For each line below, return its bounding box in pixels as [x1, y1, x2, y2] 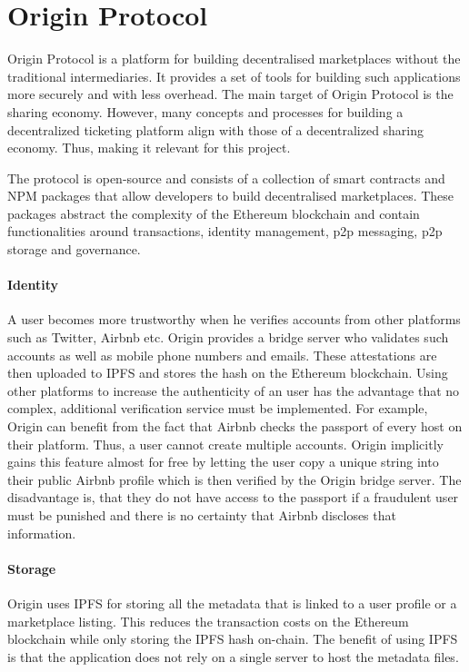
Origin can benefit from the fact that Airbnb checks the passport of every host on [7, 417, 463, 436]
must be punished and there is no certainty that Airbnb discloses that [7, 505, 396, 524]
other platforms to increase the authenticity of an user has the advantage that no [7, 380, 460, 400]
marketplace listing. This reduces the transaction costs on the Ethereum [7, 611, 409, 630]
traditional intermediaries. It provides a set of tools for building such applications [7, 66, 461, 85]
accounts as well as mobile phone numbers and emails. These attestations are [7, 345, 437, 364]
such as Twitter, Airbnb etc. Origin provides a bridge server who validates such [7, 328, 449, 347]
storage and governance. [7, 240, 141, 259]
